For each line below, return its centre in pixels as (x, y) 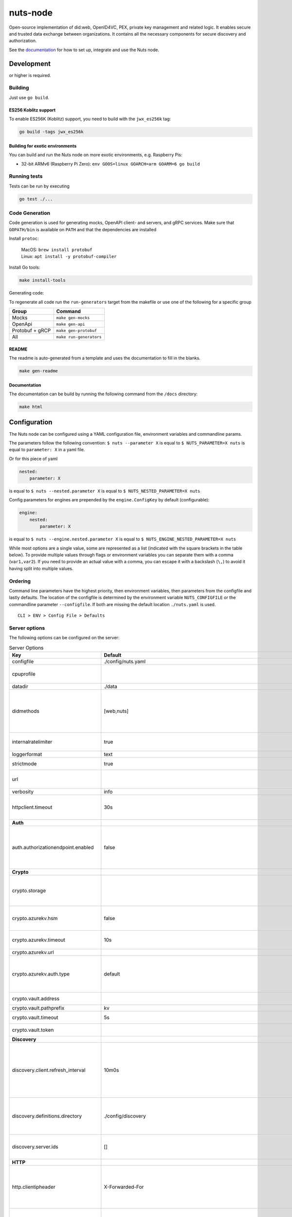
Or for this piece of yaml (33, 459)
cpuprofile (24, 674)
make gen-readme (39, 371)
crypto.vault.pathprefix (38, 1008)
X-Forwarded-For (124, 1187)
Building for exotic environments (43, 146)
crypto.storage (29, 890)
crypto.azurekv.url (33, 952)
